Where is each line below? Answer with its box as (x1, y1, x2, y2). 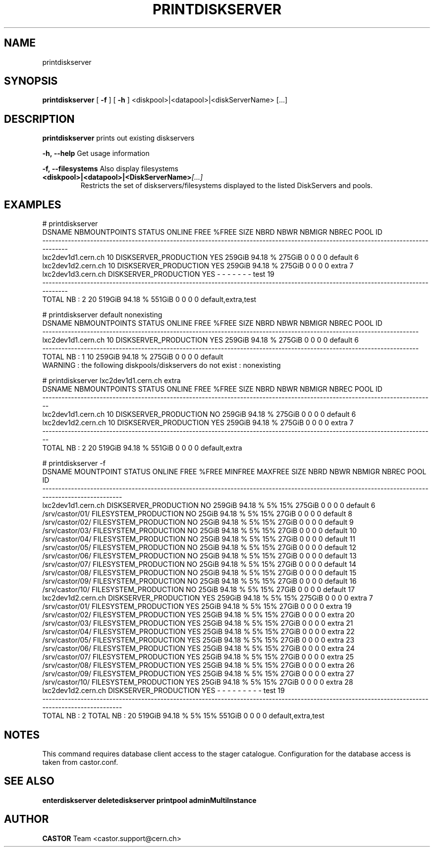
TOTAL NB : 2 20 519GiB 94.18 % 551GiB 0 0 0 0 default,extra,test (42, 295, 257, 304)
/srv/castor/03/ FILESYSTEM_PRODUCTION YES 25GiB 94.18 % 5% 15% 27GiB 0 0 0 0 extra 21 (42, 619, 353, 628)
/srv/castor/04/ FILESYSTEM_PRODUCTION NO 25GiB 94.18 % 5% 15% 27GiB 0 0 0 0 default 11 (42, 535, 355, 544)
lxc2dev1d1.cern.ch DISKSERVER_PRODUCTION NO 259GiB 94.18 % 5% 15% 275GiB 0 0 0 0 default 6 (42, 501, 376, 510)
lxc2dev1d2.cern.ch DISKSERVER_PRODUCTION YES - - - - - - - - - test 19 (42, 686, 285, 695)
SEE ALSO (4, 775, 54, 788)
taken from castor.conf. (42, 757, 118, 766)
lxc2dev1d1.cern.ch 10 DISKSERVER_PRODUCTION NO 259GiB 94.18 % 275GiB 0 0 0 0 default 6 (42, 410, 356, 419)
